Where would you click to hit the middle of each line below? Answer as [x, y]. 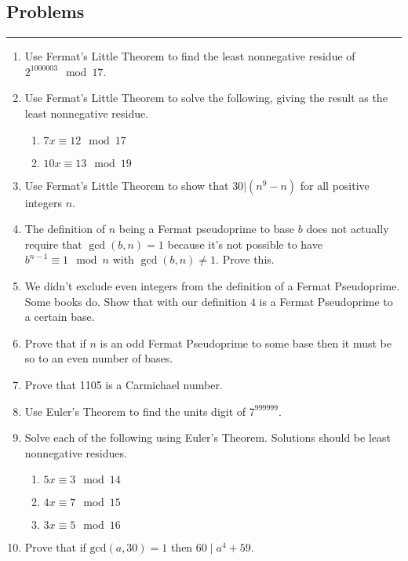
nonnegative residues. [76, 452]
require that [53, 244]
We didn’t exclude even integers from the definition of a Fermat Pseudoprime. [212, 285]
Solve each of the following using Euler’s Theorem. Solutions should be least [208, 437]
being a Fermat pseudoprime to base [207, 229]
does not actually [348, 229]
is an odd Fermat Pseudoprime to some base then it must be [246, 342]
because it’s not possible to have [245, 244]
